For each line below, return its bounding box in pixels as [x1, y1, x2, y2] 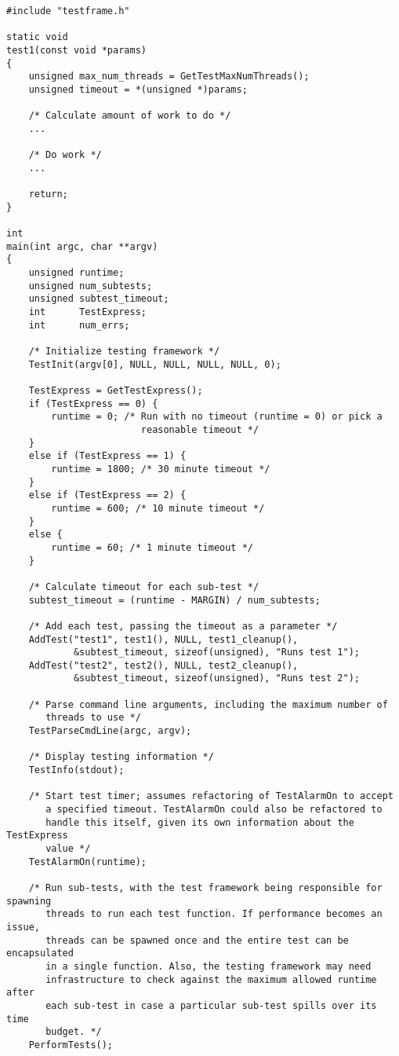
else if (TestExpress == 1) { [28, 450, 187, 462]
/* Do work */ [28, 149, 102, 161]
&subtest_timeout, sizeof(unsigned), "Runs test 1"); [73, 647, 361, 658]
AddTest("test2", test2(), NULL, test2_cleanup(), [28, 659, 299, 671]
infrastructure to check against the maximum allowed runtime [45, 973, 377, 985]
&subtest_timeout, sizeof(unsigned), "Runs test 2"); [73, 673, 361, 684]
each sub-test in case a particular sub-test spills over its [45, 999, 377, 1011]
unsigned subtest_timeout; [28, 293, 169, 305]
